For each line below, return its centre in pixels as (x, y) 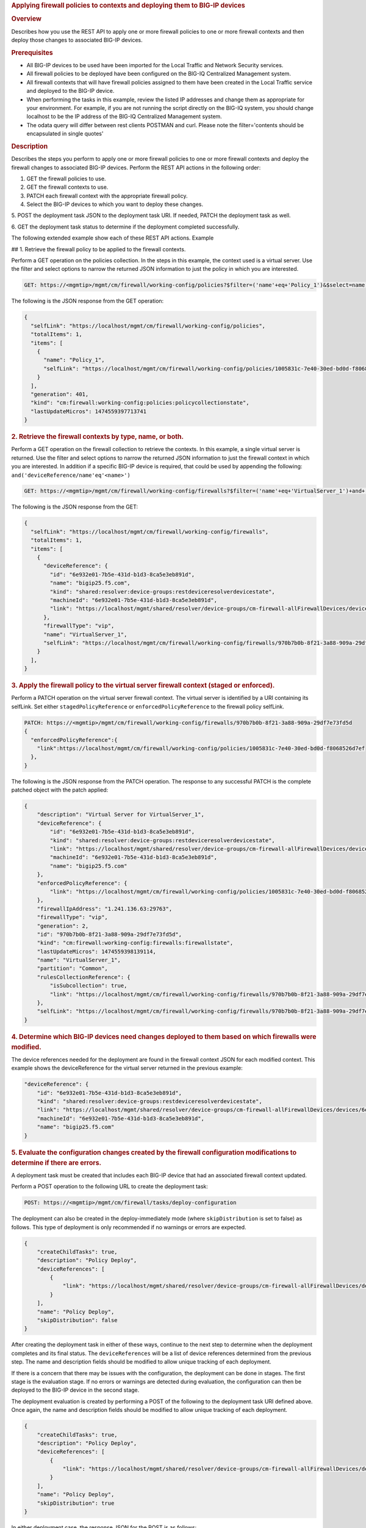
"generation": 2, (63, 926)
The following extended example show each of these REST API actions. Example (113, 238)
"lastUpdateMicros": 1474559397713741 (88, 411)
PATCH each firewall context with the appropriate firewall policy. (107, 196)
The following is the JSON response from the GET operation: (88, 301)
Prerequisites (32, 53)
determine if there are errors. (56, 1163)
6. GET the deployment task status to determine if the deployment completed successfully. (125, 227)
